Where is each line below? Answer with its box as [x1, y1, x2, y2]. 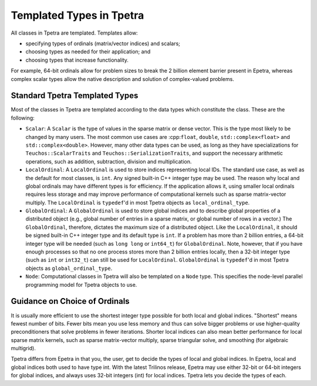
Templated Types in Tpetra [11, 9, 144, 22]
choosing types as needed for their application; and [25, 48, 151, 55]
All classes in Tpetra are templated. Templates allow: [11, 29, 138, 36]
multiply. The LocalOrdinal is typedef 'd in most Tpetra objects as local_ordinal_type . [25, 199, 250, 206]
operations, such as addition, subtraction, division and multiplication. [25, 158, 192, 165]
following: [11, 114, 35, 121]
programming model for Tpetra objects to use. [25, 281, 137, 288]
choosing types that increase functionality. [25, 56, 129, 63]
